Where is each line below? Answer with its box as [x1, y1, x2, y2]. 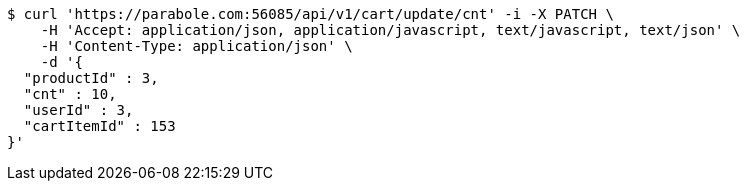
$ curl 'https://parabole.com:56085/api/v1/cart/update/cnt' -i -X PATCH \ [7, 6, 614, 22]
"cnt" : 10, [23, 86, 117, 102]
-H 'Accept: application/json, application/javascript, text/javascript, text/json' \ [40, 22, 741, 38]
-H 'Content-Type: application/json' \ [40, 38, 353, 54]
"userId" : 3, [23, 102, 134, 118]
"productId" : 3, [23, 70, 159, 86]
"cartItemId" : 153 [23, 118, 176, 134]
